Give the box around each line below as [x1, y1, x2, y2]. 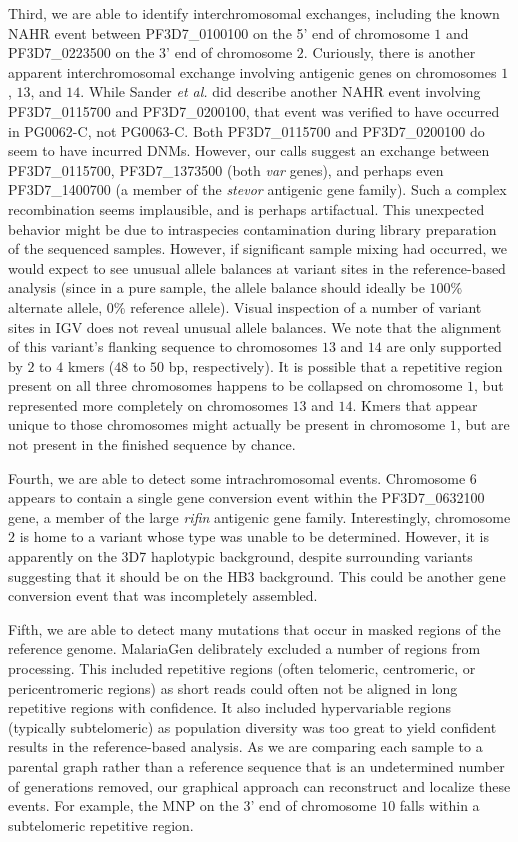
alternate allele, [8, 296, 103, 317]
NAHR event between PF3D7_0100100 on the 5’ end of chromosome [8, 22, 430, 43]
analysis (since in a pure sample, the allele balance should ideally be [8, 277, 425, 298]
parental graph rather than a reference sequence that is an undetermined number [8, 755, 505, 776]
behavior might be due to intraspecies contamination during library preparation [8, 218, 497, 239]
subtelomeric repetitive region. [8, 814, 194, 835]
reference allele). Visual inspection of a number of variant [130, 296, 482, 317]
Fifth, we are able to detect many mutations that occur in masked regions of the [8, 618, 501, 639]
